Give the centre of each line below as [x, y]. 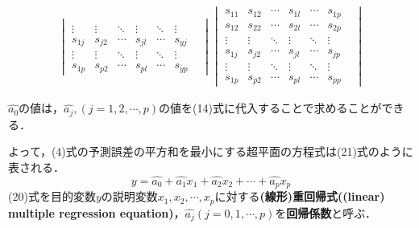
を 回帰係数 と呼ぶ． [326, 212]
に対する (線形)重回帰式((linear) [300, 196]
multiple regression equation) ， [97, 212]
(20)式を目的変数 [52, 196]
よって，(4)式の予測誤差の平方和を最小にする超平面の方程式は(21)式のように [211, 151]
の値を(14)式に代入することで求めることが [270, 108]
